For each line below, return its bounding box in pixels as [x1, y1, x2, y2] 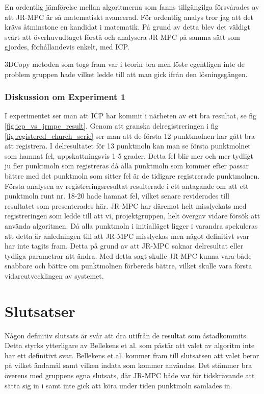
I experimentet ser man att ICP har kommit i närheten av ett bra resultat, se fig [5, 110, 257, 121]
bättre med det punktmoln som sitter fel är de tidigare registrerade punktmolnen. [5, 170, 260, 181]
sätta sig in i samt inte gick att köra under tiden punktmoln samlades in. [5, 380, 232, 390]
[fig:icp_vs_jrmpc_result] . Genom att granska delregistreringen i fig [5, 120, 219, 131]
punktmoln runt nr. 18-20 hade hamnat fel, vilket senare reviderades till [5, 190, 229, 201]
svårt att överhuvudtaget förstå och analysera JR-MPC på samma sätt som [5, 31, 240, 42]
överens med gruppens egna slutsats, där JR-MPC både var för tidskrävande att [5, 370, 255, 380]
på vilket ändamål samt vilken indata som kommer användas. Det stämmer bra [5, 360, 252, 371]
